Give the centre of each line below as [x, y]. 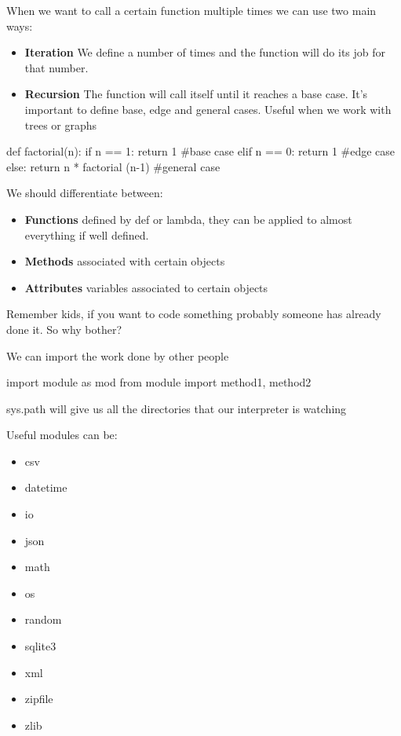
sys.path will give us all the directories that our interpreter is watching [177, 408]
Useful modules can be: [62, 435]
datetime [46, 487]
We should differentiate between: [85, 193]
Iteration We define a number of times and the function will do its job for [205, 52]
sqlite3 [40, 646]
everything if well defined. [87, 234]
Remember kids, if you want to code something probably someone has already [194, 314]
